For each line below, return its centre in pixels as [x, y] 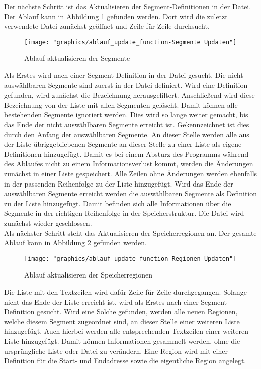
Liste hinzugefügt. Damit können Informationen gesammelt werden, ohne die [122, 341]
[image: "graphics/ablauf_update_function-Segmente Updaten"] [130, 42]
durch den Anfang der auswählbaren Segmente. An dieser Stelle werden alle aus [127, 134]
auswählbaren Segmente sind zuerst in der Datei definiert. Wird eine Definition [126, 85]
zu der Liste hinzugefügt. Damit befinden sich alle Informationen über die [118, 203]
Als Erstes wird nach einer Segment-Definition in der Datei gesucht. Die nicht [124, 75]
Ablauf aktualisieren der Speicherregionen [88, 275]
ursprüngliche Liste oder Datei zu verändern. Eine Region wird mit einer [116, 351]
